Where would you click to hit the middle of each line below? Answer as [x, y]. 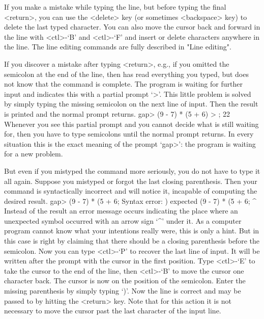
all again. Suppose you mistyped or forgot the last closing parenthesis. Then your [131, 181]
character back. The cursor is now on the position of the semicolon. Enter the [125, 281]
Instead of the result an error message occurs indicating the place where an [121, 211]
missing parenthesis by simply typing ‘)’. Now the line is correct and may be [123, 291]
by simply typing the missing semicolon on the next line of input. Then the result [131, 104]
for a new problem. [34, 154]
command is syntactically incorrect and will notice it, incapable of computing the [131, 191]
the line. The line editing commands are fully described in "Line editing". [118, 47]
